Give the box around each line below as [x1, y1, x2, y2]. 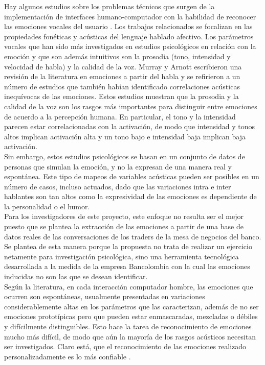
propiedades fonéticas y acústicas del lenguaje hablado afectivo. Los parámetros [4, 31, 254, 41]
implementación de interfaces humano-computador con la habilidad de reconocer [4, 11, 256, 21]
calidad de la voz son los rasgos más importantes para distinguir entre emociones [4, 101, 257, 111]
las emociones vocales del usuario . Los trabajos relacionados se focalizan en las [4, 21, 253, 32]
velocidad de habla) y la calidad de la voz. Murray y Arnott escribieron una [4, 61, 242, 71]
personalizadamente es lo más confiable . [4, 351, 131, 361]
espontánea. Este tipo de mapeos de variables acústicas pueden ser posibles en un [4, 171, 259, 182]
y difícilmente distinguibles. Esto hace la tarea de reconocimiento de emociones [4, 321, 252, 331]
